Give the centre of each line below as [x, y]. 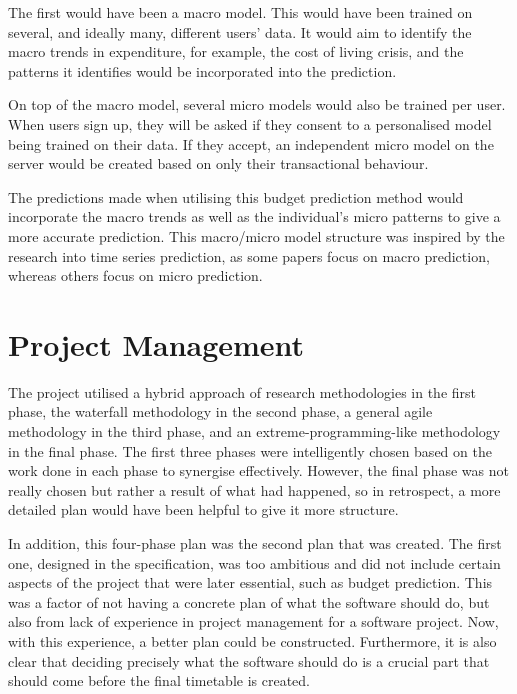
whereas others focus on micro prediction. [135, 275]
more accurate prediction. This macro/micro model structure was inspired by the [256, 235]
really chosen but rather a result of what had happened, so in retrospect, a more [254, 489]
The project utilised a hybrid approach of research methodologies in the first [242, 391]
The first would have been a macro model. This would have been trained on [240, 12]
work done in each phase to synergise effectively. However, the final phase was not [258, 470]
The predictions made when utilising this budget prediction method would [236, 196]
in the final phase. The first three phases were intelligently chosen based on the [250, 450]
